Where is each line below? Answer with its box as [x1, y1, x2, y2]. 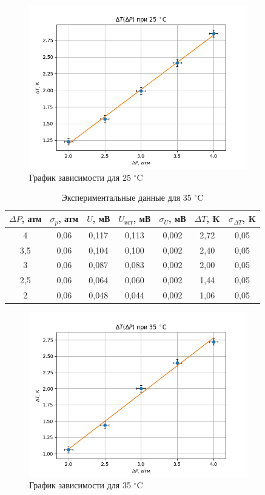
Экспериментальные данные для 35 [61, 191, 192, 204]
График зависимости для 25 [29, 170, 131, 183]
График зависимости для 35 [29, 479, 131, 491]
